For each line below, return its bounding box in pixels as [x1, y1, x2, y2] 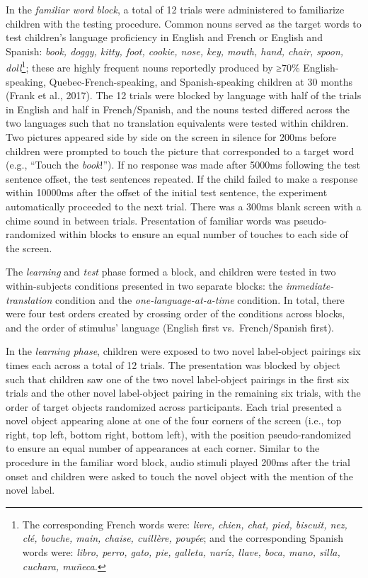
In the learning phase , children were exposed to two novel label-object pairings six [6, 344, 361, 358]
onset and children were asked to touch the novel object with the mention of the [6, 468, 353, 483]
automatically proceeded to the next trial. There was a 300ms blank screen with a [6, 198, 362, 213]
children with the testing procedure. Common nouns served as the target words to [6, 16, 362, 30]
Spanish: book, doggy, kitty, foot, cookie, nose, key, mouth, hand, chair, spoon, [6, 43, 344, 58]
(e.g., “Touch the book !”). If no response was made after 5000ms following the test [6, 157, 361, 172]
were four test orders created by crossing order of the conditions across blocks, [6, 306, 345, 321]
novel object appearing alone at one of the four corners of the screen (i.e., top [6, 413, 342, 428]
